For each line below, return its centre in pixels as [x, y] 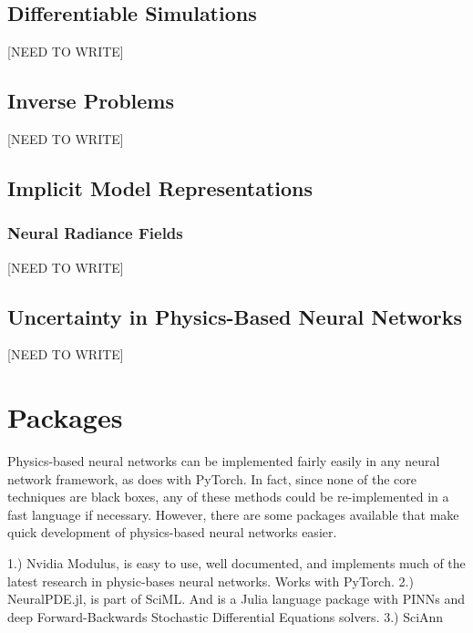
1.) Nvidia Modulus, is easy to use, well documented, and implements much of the [236, 563]
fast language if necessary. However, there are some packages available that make [233, 514]
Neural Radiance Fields [95, 233]
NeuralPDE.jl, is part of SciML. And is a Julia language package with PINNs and [236, 599]
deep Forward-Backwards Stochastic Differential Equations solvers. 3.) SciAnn [226, 616]
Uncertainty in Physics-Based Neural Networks [235, 316]
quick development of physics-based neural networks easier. [172, 532]
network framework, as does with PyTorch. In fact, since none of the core [212, 478]
